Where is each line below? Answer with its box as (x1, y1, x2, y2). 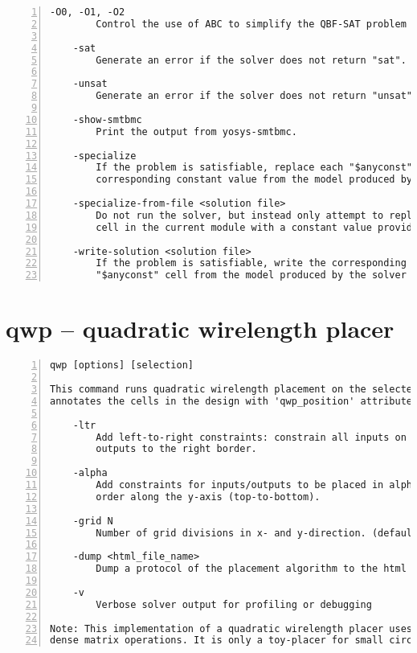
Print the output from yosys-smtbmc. (96, 125, 297, 138)
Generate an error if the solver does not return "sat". (96, 54, 407, 66)
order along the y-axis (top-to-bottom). (96, 491, 321, 503)
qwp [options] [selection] (50, 359, 194, 372)
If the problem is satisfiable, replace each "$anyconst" (96, 162, 413, 174)
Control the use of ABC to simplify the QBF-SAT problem (96, 18, 407, 30)
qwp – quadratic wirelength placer (6, 312, 395, 345)
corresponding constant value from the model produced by (96, 174, 413, 186)
